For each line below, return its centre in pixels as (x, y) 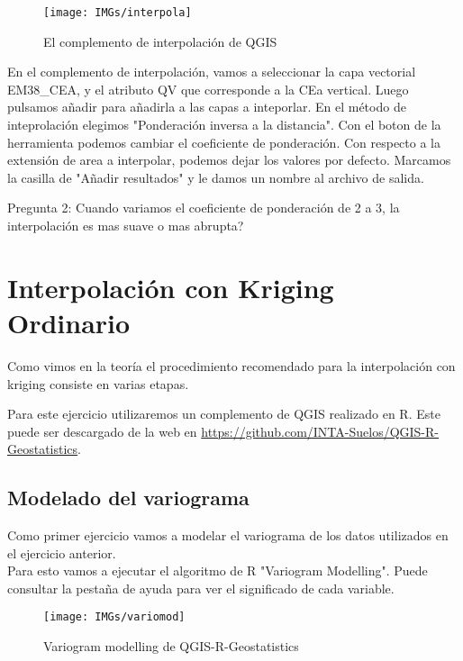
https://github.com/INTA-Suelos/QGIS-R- (320, 431)
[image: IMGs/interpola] (118, 13)
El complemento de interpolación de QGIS (160, 41)
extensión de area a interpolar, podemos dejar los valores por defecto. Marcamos (229, 160)
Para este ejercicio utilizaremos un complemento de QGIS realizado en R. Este (224, 414)
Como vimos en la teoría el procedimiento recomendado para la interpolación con (231, 365)
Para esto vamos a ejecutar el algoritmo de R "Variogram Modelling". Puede (218, 570)
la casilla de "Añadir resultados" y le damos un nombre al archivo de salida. (216, 177)
